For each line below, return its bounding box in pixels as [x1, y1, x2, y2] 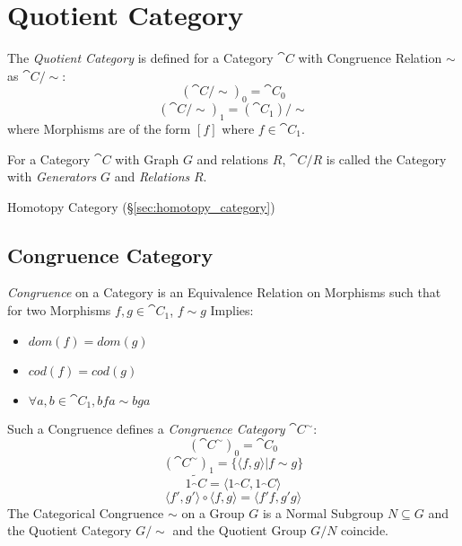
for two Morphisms [7, 301, 111, 320]
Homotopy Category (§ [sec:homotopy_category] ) [7, 197, 275, 216]
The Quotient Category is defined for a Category [7, 48, 274, 67]
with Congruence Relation [298, 48, 442, 67]
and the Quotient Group [172, 521, 307, 540]
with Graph [115, 149, 179, 168]
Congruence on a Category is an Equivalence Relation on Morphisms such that [7, 283, 441, 302]
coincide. [341, 521, 389, 540]
